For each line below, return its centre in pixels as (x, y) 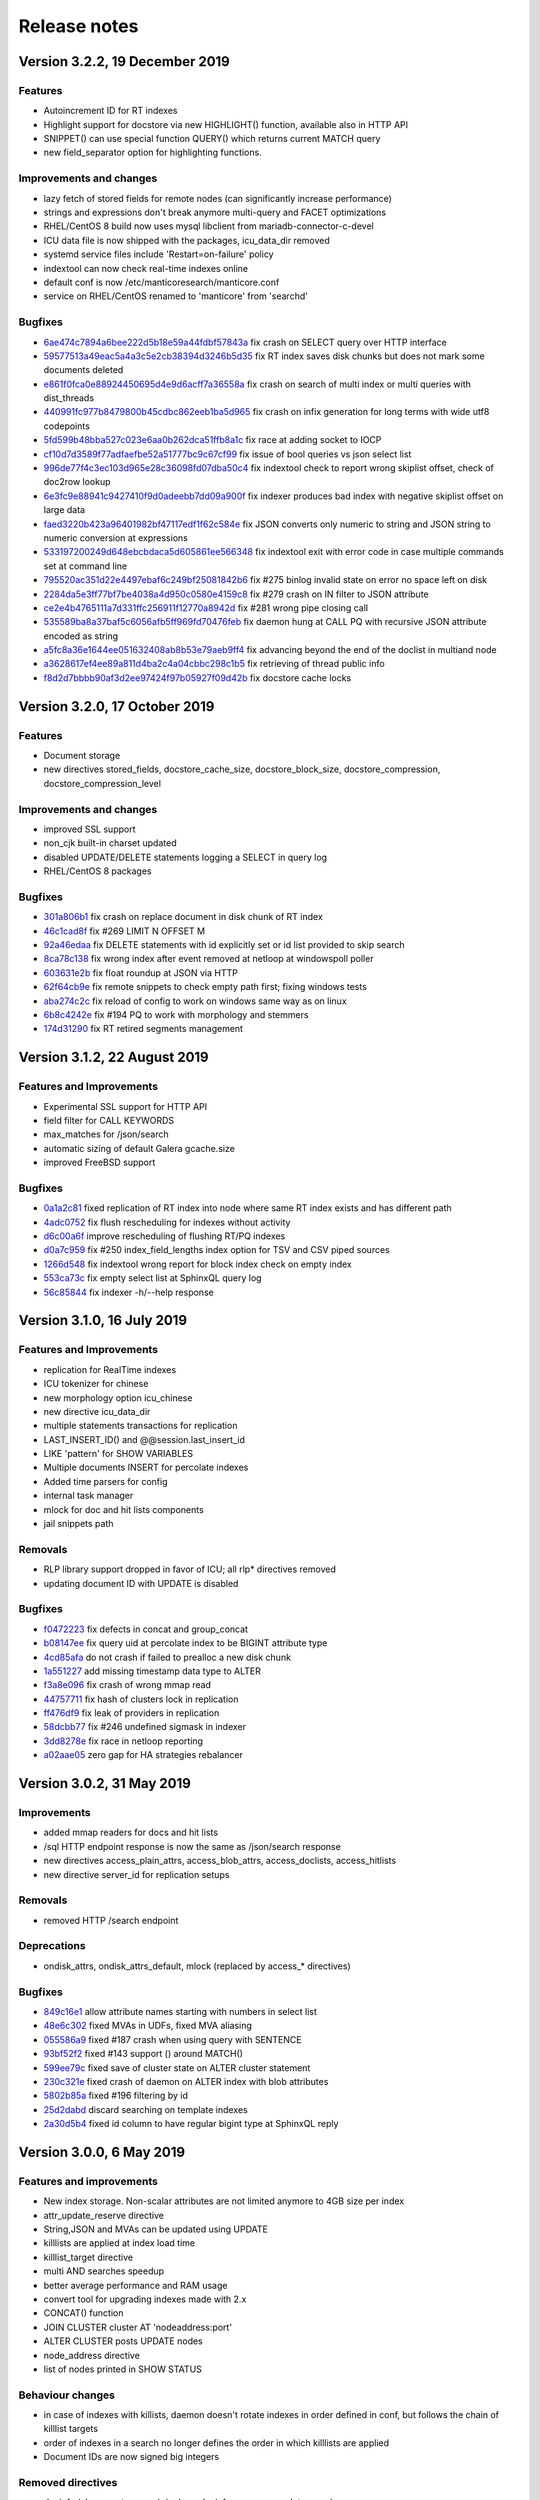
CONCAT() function (83, 2313)
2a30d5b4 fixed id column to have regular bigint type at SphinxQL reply (191, 2124)
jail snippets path (78, 1524)
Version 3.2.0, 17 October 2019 (116, 706)
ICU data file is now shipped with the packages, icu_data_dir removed (186, 240)
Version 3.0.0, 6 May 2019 (101, 2151)
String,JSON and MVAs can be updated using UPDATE (156, 2229)
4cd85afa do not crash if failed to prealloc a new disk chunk (167, 1657)
